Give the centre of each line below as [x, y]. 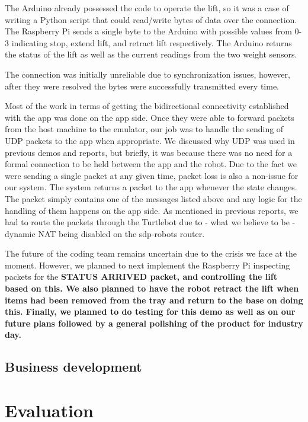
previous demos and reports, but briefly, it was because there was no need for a [149, 152]
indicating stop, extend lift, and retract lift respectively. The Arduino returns [152, 42]
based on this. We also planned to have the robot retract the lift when [152, 288]
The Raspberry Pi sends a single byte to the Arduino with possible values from [148, 31]
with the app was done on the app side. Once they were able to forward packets [150, 117]
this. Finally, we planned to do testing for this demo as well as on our [150, 311]
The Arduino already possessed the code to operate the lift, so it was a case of [147, 8]
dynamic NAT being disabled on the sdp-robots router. [105, 233]
